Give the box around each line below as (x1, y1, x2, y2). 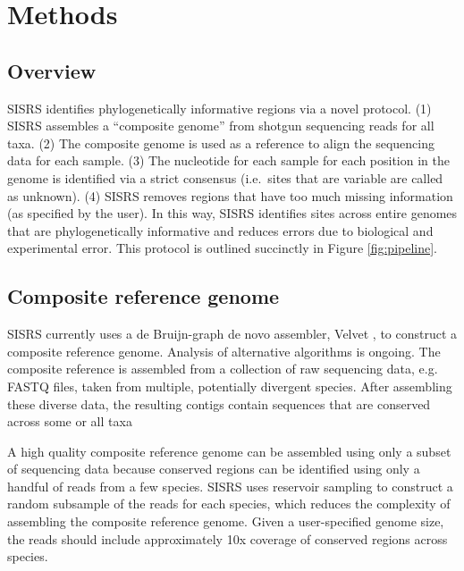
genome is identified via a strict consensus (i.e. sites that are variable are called (7, 168, 443, 187)
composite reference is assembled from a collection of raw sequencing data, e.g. (7, 359, 438, 378)
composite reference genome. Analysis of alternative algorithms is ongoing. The (7, 341, 441, 360)
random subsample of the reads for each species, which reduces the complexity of (7, 494, 451, 513)
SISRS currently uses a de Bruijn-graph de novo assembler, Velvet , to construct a (7, 324, 458, 343)
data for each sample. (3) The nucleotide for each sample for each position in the (7, 151, 450, 170)
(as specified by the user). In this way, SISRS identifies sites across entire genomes (7, 204, 458, 223)
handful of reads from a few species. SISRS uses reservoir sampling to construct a (7, 476, 453, 495)
